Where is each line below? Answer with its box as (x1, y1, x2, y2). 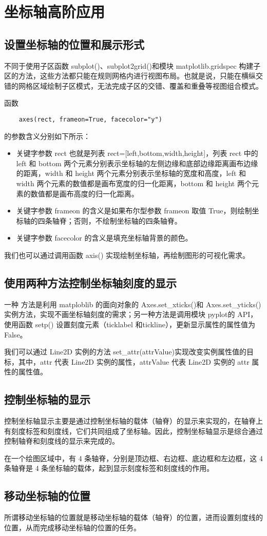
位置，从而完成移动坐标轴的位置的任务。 (4, 522, 141, 532)
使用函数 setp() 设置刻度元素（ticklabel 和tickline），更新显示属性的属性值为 (4, 319, 255, 329)
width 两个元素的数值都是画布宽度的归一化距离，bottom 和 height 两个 (16, 177, 252, 188)
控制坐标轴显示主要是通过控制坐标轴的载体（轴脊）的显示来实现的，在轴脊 (4, 415, 256, 426)
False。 (4, 329, 27, 340)
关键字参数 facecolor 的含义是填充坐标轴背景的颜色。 (16, 232, 193, 243)
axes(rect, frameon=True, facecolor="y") (18, 115, 162, 123)
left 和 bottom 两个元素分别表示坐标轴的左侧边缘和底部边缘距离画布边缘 (16, 157, 258, 168)
